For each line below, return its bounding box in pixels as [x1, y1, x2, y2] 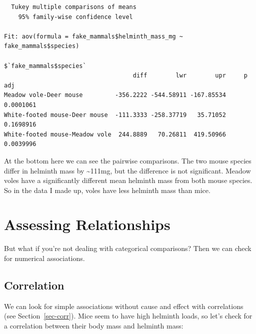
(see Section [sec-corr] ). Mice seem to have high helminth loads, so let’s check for [4, 310, 252, 321]
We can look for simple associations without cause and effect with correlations [4, 300, 243, 311]
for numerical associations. [4, 253, 85, 263]
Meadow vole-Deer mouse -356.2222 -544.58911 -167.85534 [4, 91, 226, 99]
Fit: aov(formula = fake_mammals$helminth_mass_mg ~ [4, 32, 183, 40]
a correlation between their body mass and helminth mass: [4, 320, 183, 330]
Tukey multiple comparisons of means [11, 3, 136, 10]
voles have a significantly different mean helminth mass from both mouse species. [4, 175, 252, 185]
